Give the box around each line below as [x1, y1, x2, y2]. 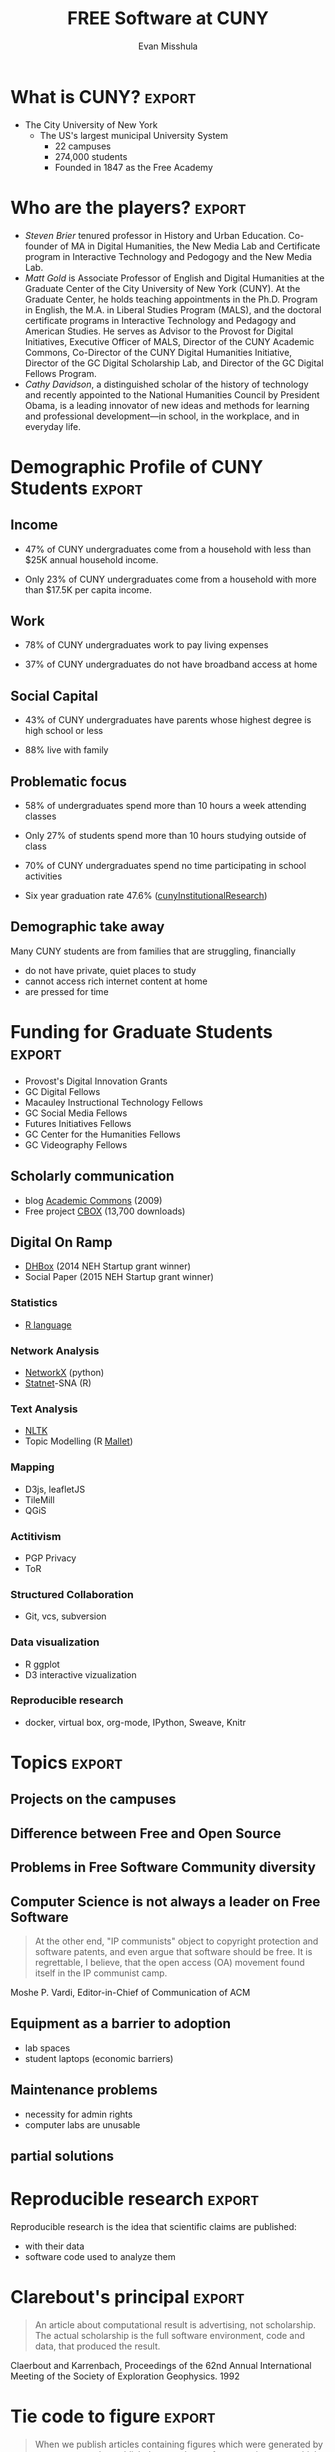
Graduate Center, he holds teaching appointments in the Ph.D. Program [24, 293, 318, 305]
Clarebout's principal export [10, 2286, 245, 2309]
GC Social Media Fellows [24, 1107, 128, 1119]
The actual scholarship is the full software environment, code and [34, 2329, 306, 2341]
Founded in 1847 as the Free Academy [54, 161, 213, 173]
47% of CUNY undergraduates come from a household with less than [24, 543, 312, 555]
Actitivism [10, 1529, 62, 1543]
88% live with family [24, 744, 109, 756]
